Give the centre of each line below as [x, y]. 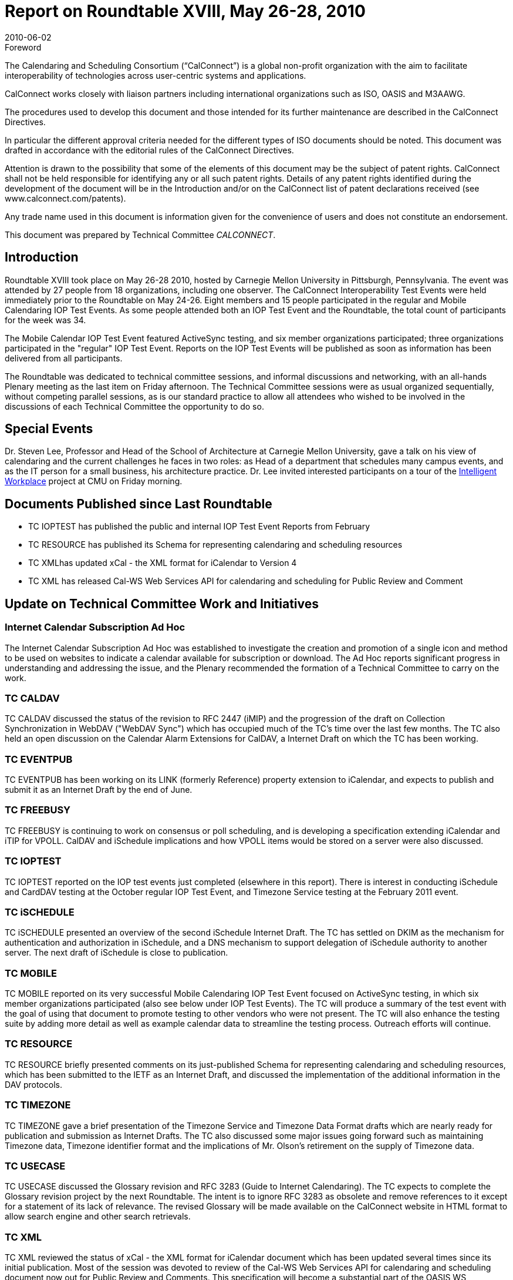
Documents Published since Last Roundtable [139, 504]
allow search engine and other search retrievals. [98, 1217]
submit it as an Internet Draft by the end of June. [99, 790]
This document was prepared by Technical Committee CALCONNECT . [140, 234]
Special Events [49, 429]
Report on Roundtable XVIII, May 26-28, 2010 [185, 11]
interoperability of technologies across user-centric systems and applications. [156, 75]
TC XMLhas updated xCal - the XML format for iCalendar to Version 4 [163, 563]
